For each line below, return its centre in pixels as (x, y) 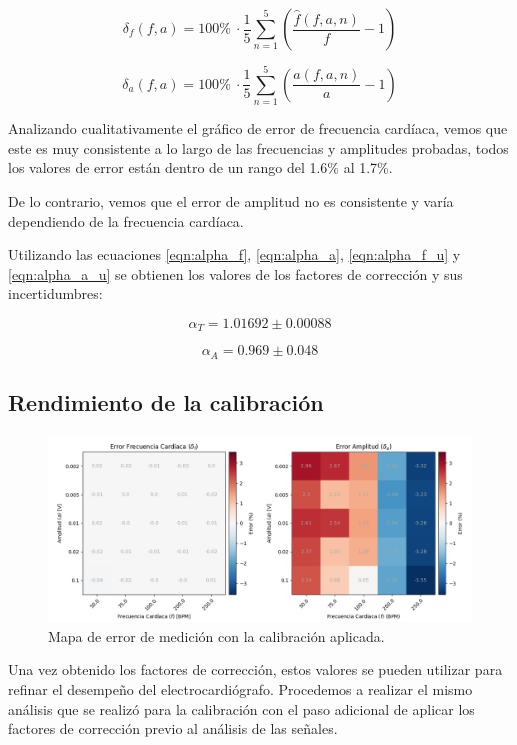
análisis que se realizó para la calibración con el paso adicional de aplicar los (241, 708)
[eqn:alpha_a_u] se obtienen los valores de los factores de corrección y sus (235, 273)
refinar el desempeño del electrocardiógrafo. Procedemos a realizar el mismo (240, 688)
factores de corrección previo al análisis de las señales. (173, 728)
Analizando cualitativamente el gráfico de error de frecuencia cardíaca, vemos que (258, 128)
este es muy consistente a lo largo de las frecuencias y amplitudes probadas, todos (258, 147)
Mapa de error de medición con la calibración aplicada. (216, 635)
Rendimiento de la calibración (166, 402)
